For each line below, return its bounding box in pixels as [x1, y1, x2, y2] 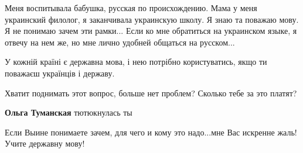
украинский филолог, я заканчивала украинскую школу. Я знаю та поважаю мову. [5, 13, 299, 25]
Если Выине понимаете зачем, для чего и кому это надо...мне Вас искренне [5, 126, 275, 138]
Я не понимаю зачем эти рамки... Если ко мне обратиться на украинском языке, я [5, 25, 297, 37]
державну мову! [29, 137, 85, 149]
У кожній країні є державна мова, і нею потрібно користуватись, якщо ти [5, 55, 267, 68]
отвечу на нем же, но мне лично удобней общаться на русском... [5, 36, 235, 48]
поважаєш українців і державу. [5, 67, 115, 79]
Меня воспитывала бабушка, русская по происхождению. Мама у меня [5, 2, 257, 13]
